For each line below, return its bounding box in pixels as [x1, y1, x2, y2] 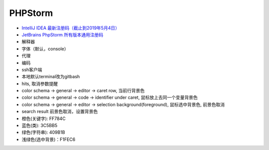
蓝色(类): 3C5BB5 [21, 123, 57, 129]
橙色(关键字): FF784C [21, 115, 66, 122]
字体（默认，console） [21, 45, 69, 52]
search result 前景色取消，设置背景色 [21, 109, 98, 115]
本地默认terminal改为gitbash [21, 74, 80, 80]
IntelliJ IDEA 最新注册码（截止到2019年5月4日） [21, 25, 120, 31]
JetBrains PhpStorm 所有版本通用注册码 [21, 31, 104, 37]
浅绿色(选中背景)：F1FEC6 [21, 136, 76, 142]
